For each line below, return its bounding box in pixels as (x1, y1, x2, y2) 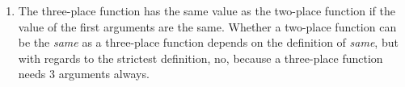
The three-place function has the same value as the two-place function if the (18, 2, 395, 19)
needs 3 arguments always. (18, 65, 150, 82)
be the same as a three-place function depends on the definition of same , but (18, 34, 399, 51)
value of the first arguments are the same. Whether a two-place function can (18, 18, 397, 35)
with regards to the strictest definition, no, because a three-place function (18, 49, 383, 66)
